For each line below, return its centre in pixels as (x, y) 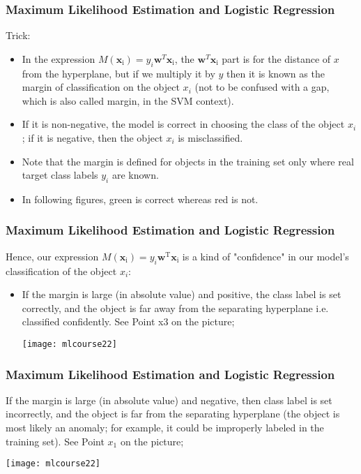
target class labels (60, 175)
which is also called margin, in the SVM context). (128, 100)
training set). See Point (55, 441)
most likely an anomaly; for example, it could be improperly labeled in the (165, 428)
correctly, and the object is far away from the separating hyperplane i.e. (175, 308)
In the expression (59, 58)
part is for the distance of (276, 58)
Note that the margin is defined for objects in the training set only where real (188, 161)
